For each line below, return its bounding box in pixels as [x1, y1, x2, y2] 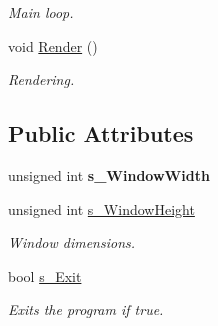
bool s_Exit [8, 265, 82, 286]
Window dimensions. [8, 232, 136, 253]
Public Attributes [8, 118, 194, 149]
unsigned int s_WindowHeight [8, 198, 195, 219]
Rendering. [8, 69, 75, 90]
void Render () [8, 35, 98, 56]
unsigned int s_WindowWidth [8, 164, 210, 185]
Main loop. [8, 2, 74, 22]
